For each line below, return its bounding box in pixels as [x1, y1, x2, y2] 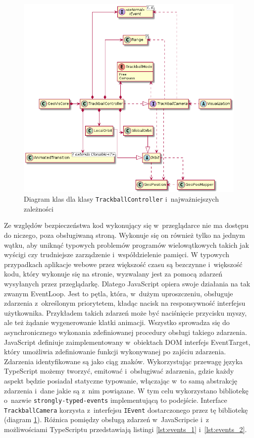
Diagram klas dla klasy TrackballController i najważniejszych [24, 194, 219, 204]
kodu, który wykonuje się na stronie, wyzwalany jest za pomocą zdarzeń [4, 269, 222, 279]
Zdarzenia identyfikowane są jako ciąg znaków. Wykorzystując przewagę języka [4, 356, 243, 366]
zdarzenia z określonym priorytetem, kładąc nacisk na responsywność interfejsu [4, 298, 246, 308]
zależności [24, 203, 53, 214]
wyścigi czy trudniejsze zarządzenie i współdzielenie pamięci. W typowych [4, 249, 229, 260]
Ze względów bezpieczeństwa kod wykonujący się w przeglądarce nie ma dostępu [4, 220, 249, 230]
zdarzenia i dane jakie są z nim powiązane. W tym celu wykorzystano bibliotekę [4, 385, 249, 395]
